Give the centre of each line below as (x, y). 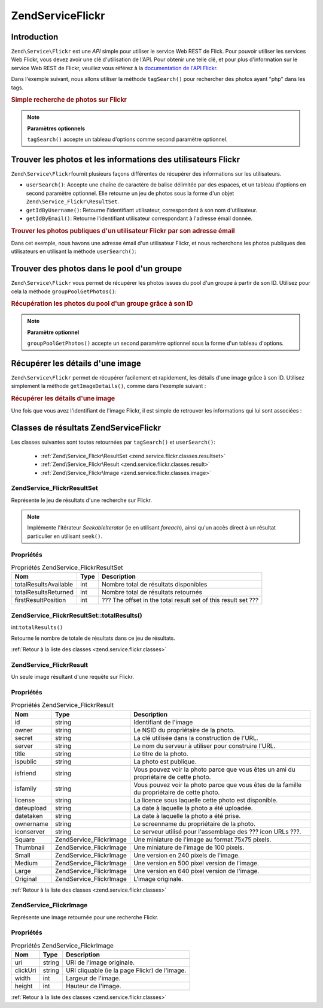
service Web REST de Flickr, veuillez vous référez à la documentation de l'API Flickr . (115, 68)
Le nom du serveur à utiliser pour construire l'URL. (205, 745)
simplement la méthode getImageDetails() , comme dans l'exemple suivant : (109, 386)
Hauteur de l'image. (94, 986)
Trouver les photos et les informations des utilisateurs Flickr (126, 159)
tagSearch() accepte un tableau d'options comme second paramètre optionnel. (127, 139)
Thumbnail (30, 847)
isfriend (25, 773)
